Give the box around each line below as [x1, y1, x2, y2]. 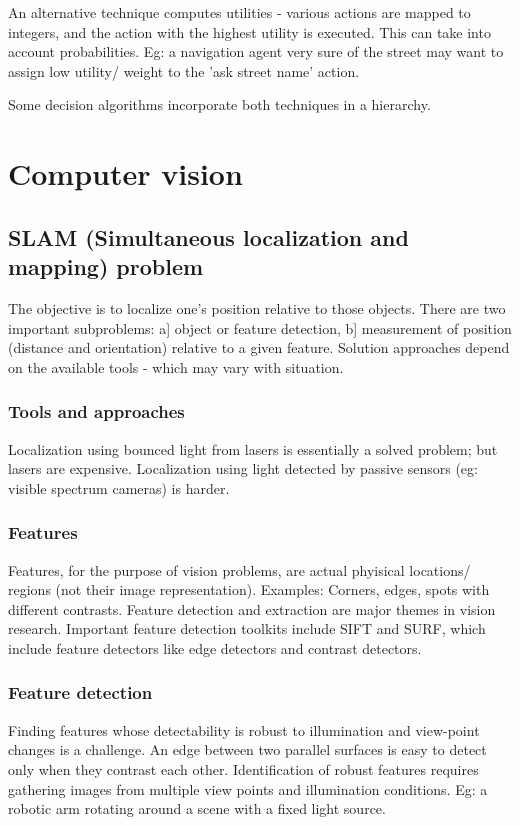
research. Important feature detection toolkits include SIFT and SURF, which [8, 618, 486, 639]
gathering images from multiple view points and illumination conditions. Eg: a [8, 778, 488, 799]
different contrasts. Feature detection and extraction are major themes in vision [8, 598, 496, 619]
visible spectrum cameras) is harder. [8, 477, 230, 498]
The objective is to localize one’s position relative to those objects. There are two [8, 297, 506, 318]
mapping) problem [8, 251, 204, 282]
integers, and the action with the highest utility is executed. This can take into [8, 21, 491, 42]
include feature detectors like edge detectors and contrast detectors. [8, 637, 422, 658]
